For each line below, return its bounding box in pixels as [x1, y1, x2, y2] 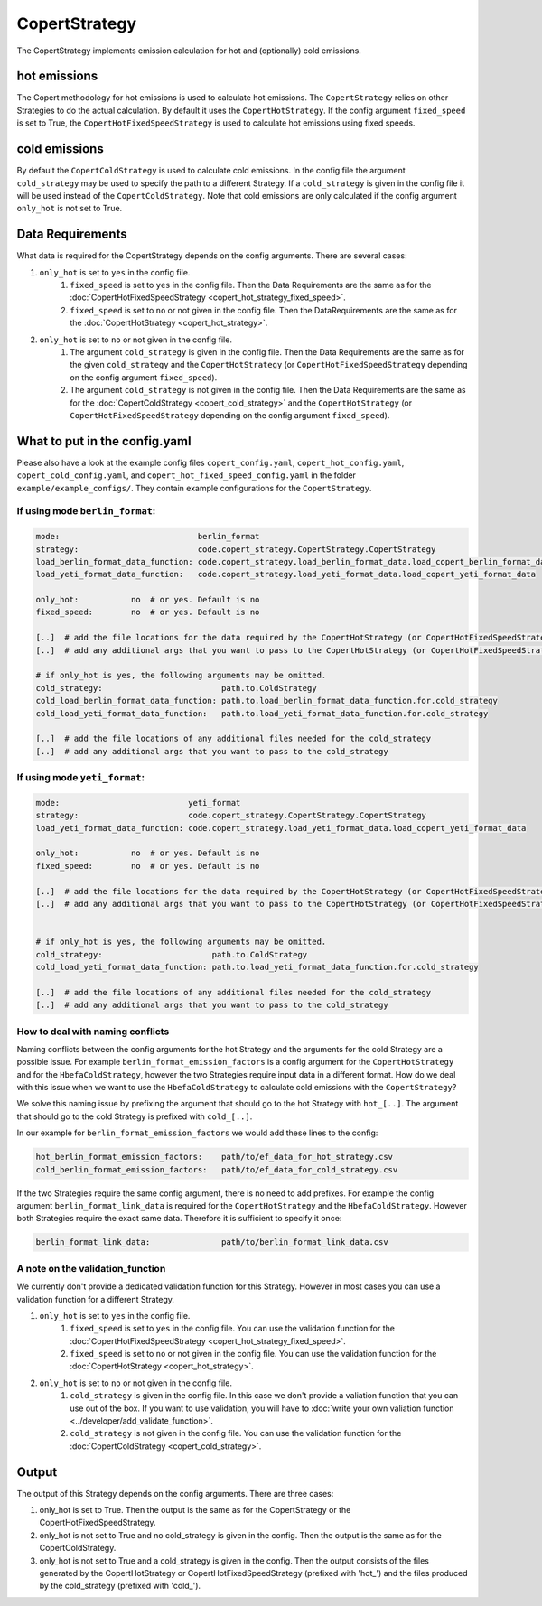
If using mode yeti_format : [16, 771, 145, 784]
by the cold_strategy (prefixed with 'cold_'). [39, 1581, 201, 1592]
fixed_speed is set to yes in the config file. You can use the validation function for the [70, 1323, 395, 1334]
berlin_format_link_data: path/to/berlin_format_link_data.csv [35, 1237, 388, 1247]
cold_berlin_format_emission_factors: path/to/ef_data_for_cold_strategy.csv [35, 1164, 398, 1174]
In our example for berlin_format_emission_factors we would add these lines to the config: [16, 1127, 378, 1138]
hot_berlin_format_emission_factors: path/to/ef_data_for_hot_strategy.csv [35, 1152, 393, 1162]
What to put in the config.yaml [16, 434, 192, 449]
